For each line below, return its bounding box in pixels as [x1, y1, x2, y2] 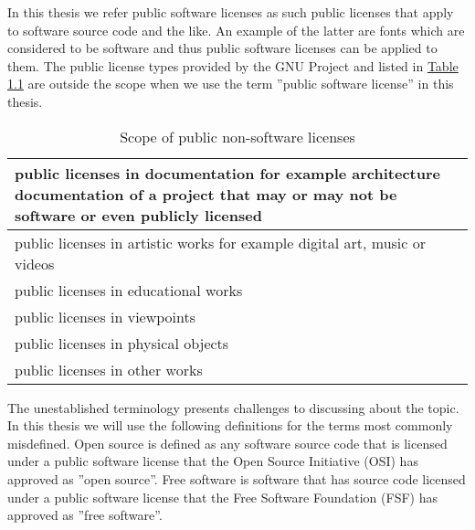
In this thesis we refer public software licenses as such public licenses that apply [7, 3, 454, 21]
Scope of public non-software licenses [120, 125, 355, 147]
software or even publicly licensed [15, 204, 262, 226]
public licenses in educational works [15, 279, 243, 301]
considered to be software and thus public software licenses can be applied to [7, 38, 438, 58]
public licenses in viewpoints [15, 305, 196, 327]
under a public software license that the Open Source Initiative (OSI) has [7, 451, 418, 471]
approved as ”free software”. [7, 505, 163, 525]
